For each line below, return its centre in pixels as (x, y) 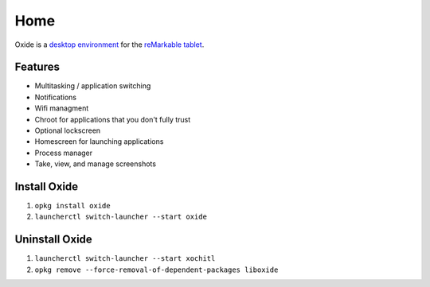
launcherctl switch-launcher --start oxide (121, 217)
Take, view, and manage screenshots (96, 164)
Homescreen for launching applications (99, 142)
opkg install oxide (72, 206)
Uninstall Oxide (54, 240)
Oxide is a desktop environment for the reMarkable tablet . (109, 45)
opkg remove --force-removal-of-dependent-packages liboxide (156, 270)
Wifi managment (62, 108)
